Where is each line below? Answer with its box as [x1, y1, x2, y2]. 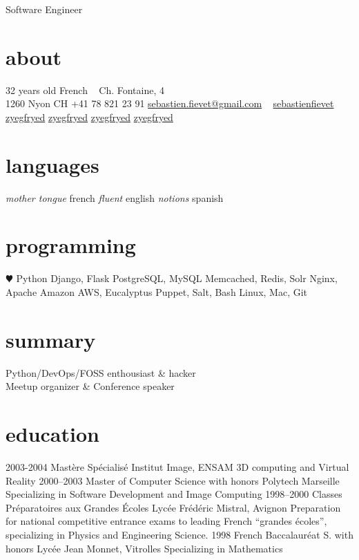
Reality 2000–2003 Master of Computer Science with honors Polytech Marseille [6, 473, 340, 487]
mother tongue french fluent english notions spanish [6, 190, 224, 205]
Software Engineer [6, 2, 83, 16]
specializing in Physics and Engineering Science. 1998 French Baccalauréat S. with [6, 527, 353, 541]
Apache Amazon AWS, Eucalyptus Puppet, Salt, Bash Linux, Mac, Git [6, 284, 308, 299]
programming [6, 231, 136, 259]
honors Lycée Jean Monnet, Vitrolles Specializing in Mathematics [6, 541, 283, 555]
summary [6, 325, 96, 353]
